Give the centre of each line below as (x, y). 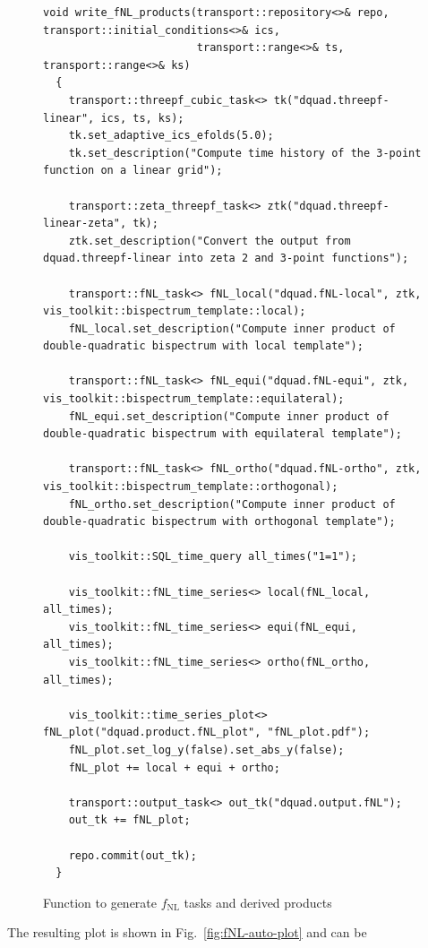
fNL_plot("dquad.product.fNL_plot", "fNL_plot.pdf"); (207, 733)
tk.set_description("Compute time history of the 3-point (245, 153)
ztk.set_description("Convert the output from (210, 241)
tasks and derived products (258, 902)
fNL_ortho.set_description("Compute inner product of (232, 504)
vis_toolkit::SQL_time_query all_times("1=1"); (213, 557)
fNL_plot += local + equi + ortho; (174, 767)
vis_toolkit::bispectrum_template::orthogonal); (191, 487)
